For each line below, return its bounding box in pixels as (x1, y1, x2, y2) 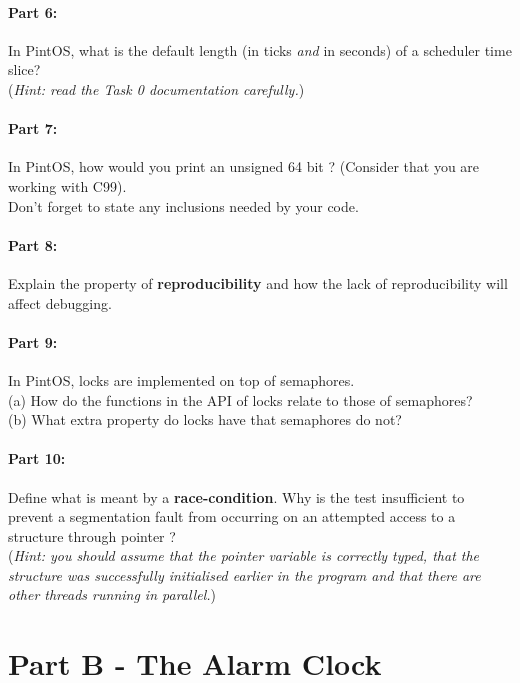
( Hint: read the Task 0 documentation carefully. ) (8, 78, 305, 99)
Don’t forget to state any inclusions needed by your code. (8, 195, 359, 216)
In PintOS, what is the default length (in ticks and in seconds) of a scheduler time (8, 39, 512, 60)
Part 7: (8, 118, 58, 139)
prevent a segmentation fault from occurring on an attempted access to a (8, 506, 456, 527)
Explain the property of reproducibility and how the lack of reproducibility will (8, 272, 508, 293)
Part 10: (8, 448, 66, 469)
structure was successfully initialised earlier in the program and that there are (8, 564, 481, 585)
